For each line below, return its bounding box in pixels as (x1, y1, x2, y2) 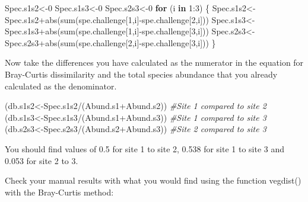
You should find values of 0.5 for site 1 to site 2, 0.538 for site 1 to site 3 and (5, 142, 285, 155)
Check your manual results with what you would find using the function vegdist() (5, 174, 301, 187)
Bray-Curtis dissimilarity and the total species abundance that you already (5, 68, 278, 80)
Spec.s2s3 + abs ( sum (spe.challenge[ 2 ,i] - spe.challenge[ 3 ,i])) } (5, 36, 216, 49)
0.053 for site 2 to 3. (5, 154, 78, 166)
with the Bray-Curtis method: (5, 185, 114, 198)
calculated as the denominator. (5, 79, 117, 92)
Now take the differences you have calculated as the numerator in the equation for (5, 56, 304, 69)
